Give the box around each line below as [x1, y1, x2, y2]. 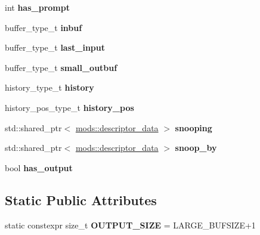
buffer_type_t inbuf [5, 21, 82, 33]
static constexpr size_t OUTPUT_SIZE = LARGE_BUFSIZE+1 [5, 218, 256, 231]
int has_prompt [5, 1, 70, 13]
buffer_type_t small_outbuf [5, 61, 117, 73]
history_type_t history [5, 81, 94, 94]
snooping [175, 121, 212, 134]
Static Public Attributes [5, 190, 157, 209]
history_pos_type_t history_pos [5, 101, 134, 113]
